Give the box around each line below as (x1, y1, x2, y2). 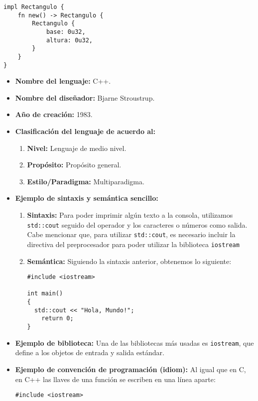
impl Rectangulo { (3, 3, 64, 10)
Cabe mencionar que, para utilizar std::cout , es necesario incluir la (27, 229, 236, 240)
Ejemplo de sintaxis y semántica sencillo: (15, 193, 158, 203)
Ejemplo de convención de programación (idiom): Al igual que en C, (15, 364, 246, 374)
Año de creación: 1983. (15, 109, 93, 120)
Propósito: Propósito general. (27, 159, 122, 170)
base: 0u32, (46, 28, 86, 35)
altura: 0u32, (46, 36, 93, 44)
